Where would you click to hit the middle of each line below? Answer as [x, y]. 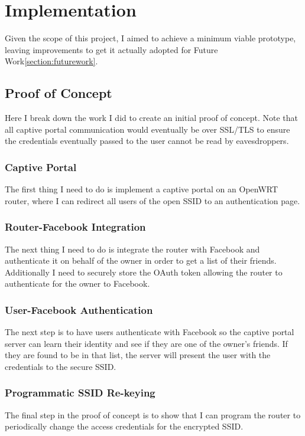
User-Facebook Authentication [79, 309]
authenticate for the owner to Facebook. [77, 283]
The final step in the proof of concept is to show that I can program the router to [153, 414]
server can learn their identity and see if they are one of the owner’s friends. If [146, 343]
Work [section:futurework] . [51, 61]
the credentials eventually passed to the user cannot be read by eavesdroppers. [147, 141]
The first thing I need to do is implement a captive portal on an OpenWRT [142, 189]
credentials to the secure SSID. [61, 366]
